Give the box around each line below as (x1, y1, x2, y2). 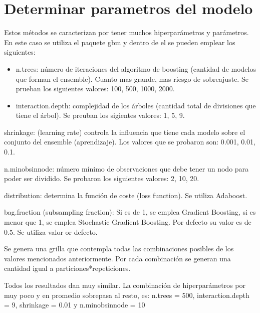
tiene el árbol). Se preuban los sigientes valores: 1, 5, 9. (16, 110, 185, 120)
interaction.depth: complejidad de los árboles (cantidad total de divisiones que (16, 100, 256, 110)
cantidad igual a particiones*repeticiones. (4, 263, 131, 273)
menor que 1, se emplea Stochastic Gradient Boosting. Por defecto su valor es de (4, 217, 251, 227)
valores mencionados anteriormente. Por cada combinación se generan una (4, 253, 231, 263)
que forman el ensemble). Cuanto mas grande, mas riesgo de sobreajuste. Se (16, 73, 248, 84)
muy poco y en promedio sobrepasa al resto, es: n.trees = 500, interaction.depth (4, 289, 249, 300)
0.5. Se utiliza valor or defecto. (4, 226, 98, 237)
